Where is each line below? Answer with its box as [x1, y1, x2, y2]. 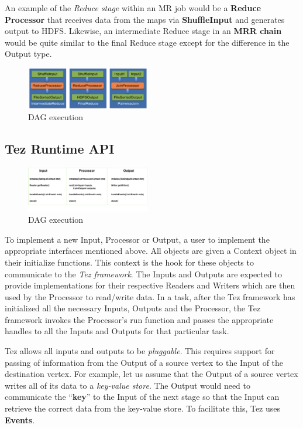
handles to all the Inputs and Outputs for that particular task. [5, 325, 229, 337]
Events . [5, 413, 35, 426]
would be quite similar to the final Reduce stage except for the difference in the [5, 36, 290, 48]
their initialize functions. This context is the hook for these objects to [5, 256, 254, 268]
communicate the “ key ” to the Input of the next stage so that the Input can [5, 390, 280, 403]
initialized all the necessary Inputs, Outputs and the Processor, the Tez [5, 302, 261, 314]
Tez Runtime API [5, 140, 115, 158]
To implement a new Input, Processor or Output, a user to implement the [5, 233, 270, 245]
